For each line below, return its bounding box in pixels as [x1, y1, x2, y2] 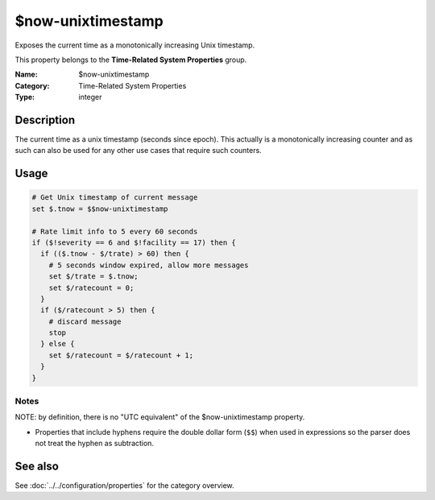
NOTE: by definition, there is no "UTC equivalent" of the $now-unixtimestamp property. [14, 412, 305, 422]
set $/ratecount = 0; [48, 283, 135, 292]
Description [14, 113, 76, 126]
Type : [14, 93, 35, 102]
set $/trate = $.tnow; [48, 272, 139, 281]
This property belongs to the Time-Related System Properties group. [14, 55, 247, 64]
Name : [14, 69, 38, 80]
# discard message [48, 316, 122, 326]
